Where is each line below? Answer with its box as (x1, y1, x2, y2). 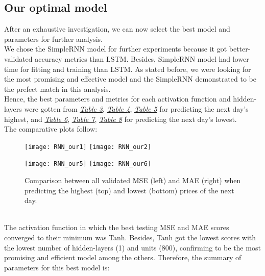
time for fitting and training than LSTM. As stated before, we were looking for (4, 63, 251, 74)
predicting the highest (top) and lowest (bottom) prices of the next (25, 185, 234, 195)
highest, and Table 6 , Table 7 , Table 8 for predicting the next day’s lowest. (4, 113, 237, 124)
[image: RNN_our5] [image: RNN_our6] (25, 160, 152, 168)
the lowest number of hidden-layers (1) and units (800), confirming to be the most (4, 242, 261, 253)
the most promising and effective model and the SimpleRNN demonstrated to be (4, 73, 256, 84)
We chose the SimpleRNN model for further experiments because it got (4, 43, 227, 54)
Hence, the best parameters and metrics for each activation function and (4, 93, 231, 104)
